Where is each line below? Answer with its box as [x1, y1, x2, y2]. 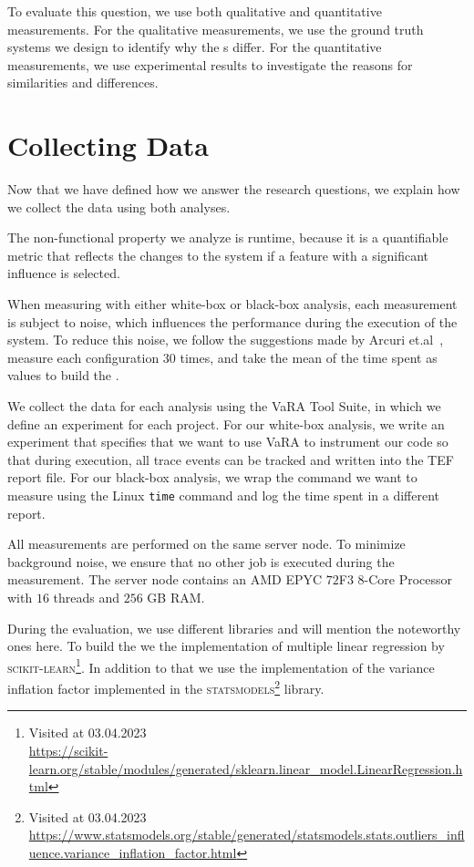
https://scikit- [28, 740, 108, 759]
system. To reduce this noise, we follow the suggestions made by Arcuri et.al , [7, 330, 444, 349]
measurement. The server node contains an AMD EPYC [7, 570, 323, 589]
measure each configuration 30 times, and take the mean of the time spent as [7, 347, 438, 366]
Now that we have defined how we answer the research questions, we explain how [7, 180, 460, 199]
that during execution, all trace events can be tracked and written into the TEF [7, 449, 454, 469]
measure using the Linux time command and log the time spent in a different [7, 486, 440, 504]
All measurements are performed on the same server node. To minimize [7, 534, 406, 553]
